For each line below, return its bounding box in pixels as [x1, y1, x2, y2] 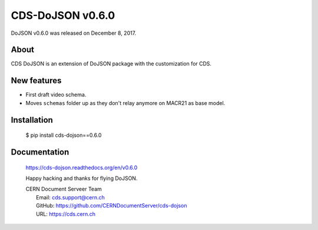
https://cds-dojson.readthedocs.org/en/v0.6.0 [25, 164, 138, 171]
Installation [11, 115, 53, 125]
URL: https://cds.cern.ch [36, 210, 96, 218]
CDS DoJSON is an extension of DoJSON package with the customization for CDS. [11, 60, 212, 67]
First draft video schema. [25, 91, 87, 98]
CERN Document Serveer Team [25, 186, 102, 193]
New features [11, 75, 62, 86]
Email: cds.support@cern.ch [36, 193, 105, 201]
